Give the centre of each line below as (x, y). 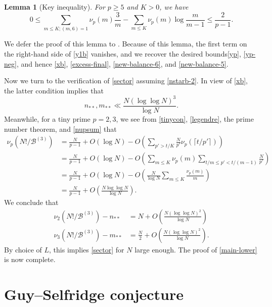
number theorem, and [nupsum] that (60, 129)
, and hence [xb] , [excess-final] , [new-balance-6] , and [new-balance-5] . (122, 63)
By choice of (23, 249)
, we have (174, 7)
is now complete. (30, 259)
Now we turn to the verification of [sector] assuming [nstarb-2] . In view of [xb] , (126, 81)
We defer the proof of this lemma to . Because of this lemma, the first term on (126, 44)
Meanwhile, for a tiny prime (47, 118)
